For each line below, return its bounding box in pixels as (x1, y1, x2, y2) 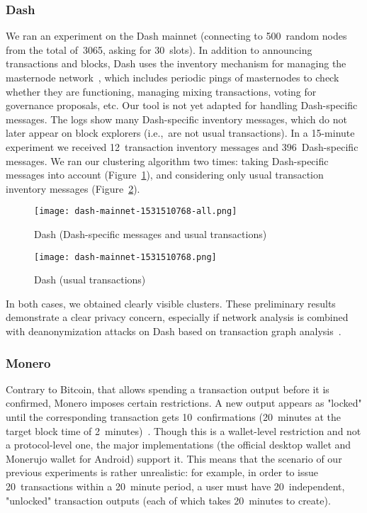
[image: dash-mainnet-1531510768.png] (34, 252, 217, 262)
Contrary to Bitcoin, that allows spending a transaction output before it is (6, 381, 329, 396)
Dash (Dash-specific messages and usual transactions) (34, 227, 267, 241)
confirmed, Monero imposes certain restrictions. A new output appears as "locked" (6, 395, 362, 410)
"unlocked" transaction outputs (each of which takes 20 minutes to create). (6, 492, 331, 507)
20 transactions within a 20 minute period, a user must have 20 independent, (6, 479, 345, 493)
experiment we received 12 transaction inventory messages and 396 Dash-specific (6, 139, 358, 154)
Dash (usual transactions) (34, 272, 146, 287)
